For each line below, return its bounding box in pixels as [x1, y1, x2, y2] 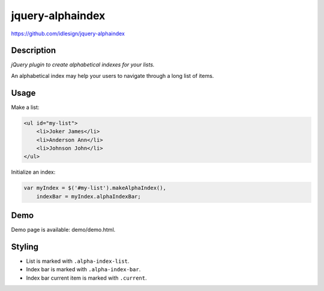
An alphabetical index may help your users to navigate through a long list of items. [11, 72, 214, 79]
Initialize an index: [11, 168, 56, 176]
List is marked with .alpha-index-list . [26, 257, 130, 265]
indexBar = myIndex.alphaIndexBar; [36, 193, 141, 200]
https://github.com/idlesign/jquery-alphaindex [11, 30, 125, 37]
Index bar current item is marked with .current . [26, 274, 147, 281]
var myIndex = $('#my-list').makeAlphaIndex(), [23, 184, 166, 192]
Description [11, 46, 56, 56]
